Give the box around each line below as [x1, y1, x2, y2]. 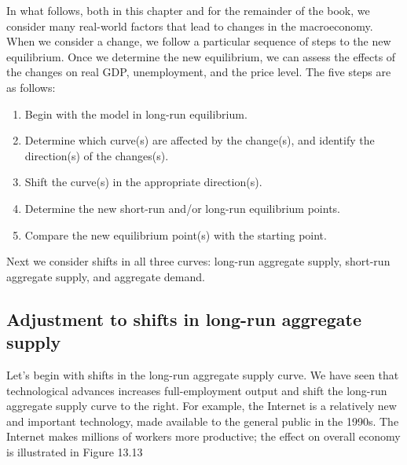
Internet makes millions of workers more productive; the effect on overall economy [6, 428, 401, 445]
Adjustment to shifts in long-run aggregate [6, 306, 362, 331]
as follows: [6, 79, 56, 95]
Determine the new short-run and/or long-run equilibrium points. [24, 200, 340, 216]
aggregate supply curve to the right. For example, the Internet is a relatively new [6, 397, 397, 414]
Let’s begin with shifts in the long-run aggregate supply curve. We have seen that [6, 366, 399, 383]
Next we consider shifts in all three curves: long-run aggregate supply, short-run [6, 253, 390, 269]
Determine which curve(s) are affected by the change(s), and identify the [24, 132, 375, 148]
